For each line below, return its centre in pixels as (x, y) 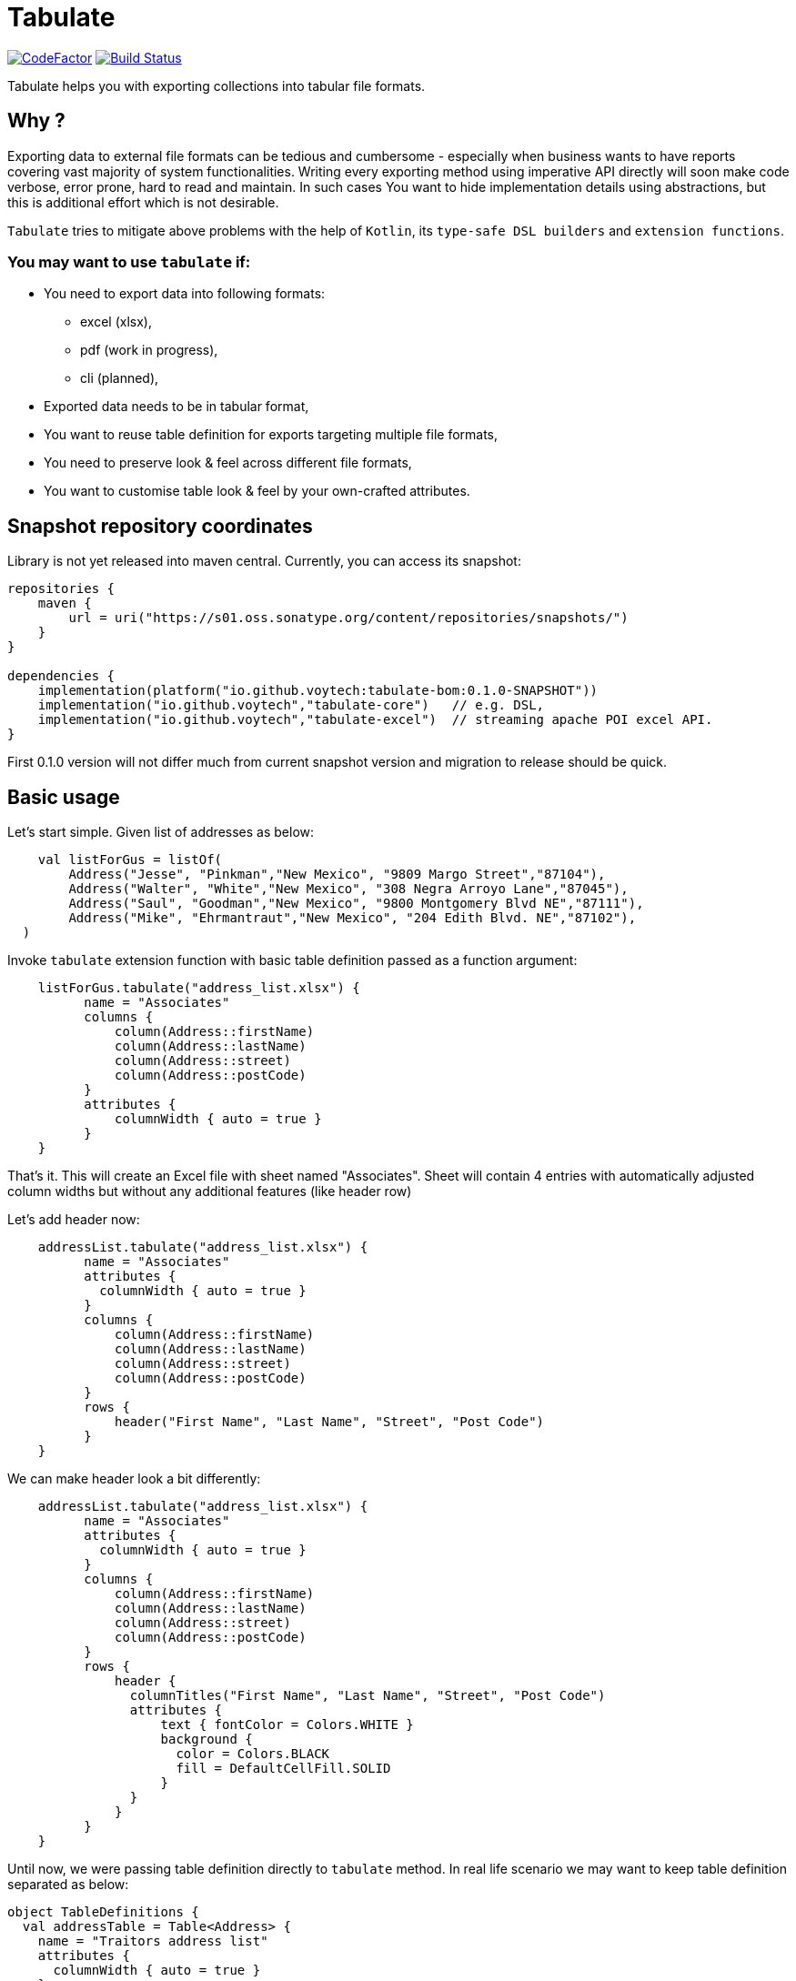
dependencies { (61, 676)
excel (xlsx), (116, 322)
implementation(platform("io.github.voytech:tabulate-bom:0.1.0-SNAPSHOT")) (318, 691)
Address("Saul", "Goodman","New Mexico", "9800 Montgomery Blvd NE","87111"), (356, 904)
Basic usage (64, 797)
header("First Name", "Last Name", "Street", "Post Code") (330, 1422)
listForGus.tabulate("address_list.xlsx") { (199, 988)
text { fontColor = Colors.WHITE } (287, 1725)
